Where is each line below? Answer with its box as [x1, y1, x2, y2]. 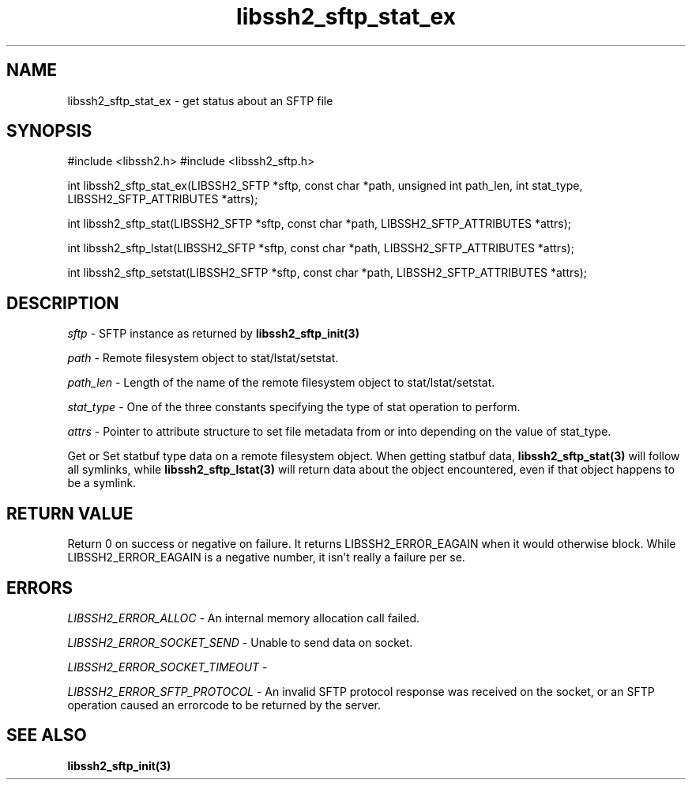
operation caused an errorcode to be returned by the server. [67, 697, 382, 712]
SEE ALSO [6, 725, 87, 746]
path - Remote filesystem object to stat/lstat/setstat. [67, 351, 339, 365]
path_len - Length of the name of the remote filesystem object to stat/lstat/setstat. [67, 376, 495, 390]
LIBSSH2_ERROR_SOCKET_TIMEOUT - [67, 659, 268, 674]
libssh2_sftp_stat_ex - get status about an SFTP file [67, 93, 333, 108]
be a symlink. [67, 476, 137, 490]
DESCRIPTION [6, 293, 119, 313]
